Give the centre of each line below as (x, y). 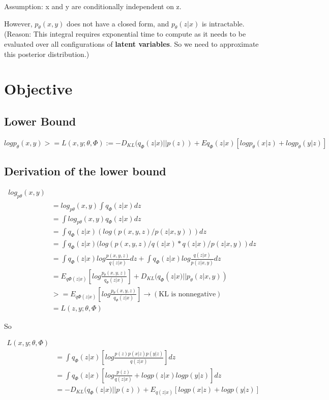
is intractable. (223, 23)
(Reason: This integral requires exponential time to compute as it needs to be (125, 34)
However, (18, 23)
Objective (38, 89)
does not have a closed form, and (118, 23)
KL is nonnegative (187, 294)
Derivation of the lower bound (85, 171)
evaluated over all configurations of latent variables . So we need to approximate (131, 43)
